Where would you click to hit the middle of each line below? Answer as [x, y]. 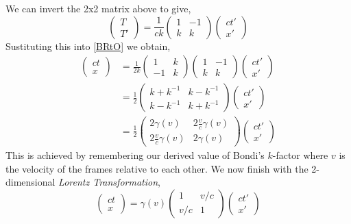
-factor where [300, 155]
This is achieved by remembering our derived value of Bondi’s [135, 155]
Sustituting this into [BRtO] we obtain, [88, 46]
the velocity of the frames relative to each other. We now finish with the [157, 168]
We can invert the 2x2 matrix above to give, [98, 8]
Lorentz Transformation [108, 182]
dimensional [31, 182]
